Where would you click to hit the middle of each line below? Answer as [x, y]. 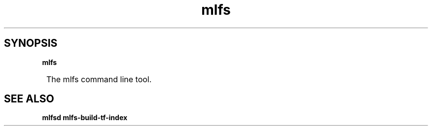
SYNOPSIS [31, 43]
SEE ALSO [29, 99]
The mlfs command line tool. [99, 79]
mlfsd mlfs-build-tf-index [85, 118]
